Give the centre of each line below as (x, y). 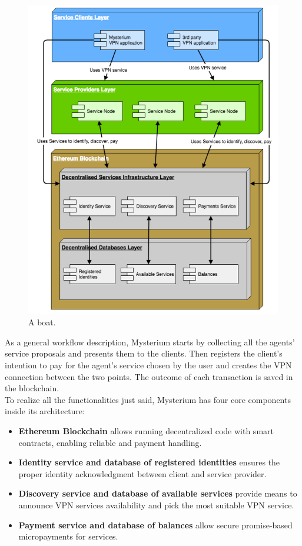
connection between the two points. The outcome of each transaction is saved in (149, 376)
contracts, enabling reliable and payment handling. (110, 442)
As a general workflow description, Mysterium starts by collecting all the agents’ (150, 342)
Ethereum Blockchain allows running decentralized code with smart (146, 430)
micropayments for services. (68, 536)
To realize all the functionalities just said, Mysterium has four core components (148, 399)
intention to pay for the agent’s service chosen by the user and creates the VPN (148, 365)
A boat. (42, 322)
